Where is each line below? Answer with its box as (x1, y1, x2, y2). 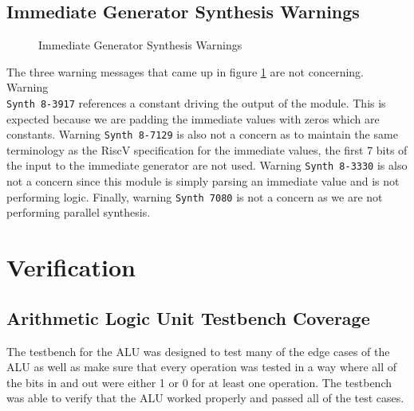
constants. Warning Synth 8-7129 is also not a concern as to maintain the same (6, 126, 398, 143)
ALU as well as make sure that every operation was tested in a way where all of (6, 358, 397, 375)
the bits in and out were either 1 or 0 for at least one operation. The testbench (6, 374, 392, 390)
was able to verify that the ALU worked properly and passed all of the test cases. (6, 389, 404, 406)
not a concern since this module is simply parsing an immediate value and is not (6, 173, 400, 190)
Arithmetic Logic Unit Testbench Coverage (6, 305, 370, 330)
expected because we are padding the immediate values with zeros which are (6, 110, 380, 127)
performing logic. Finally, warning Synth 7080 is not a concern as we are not (6, 188, 383, 205)
